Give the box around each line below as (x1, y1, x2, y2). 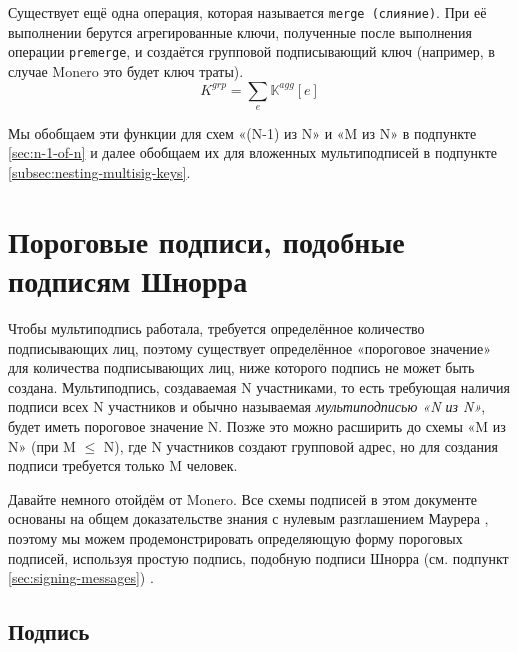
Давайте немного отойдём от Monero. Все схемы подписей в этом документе (8, 488, 477, 509)
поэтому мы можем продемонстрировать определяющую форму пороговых (8, 527, 463, 548)
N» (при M (8, 435, 76, 456)
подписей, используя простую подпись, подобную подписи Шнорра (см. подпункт (8, 547, 509, 568)
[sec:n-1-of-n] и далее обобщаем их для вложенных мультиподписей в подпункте (8, 142, 498, 163)
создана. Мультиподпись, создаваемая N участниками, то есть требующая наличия (8, 376, 511, 397)
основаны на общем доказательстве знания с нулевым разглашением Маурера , (8, 508, 489, 529)
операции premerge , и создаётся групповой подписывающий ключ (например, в (8, 41, 495, 62)
